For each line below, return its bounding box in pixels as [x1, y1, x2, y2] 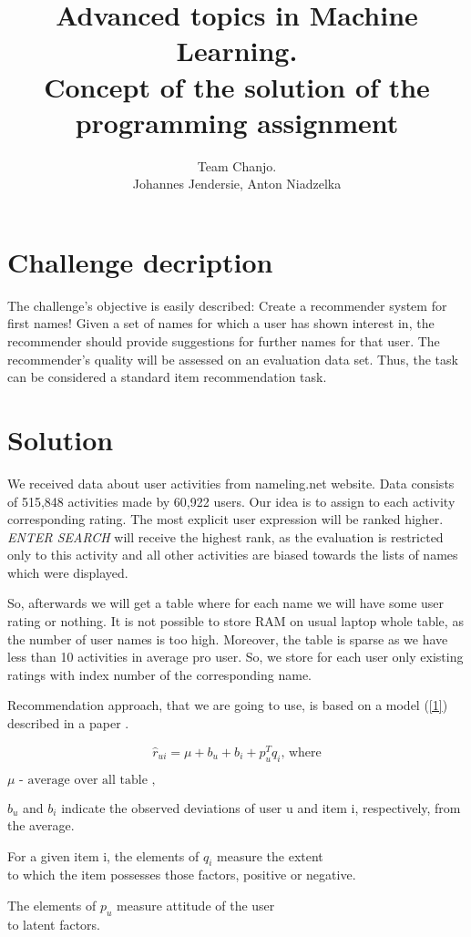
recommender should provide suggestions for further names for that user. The [7, 332, 440, 350]
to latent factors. [7, 914, 101, 933]
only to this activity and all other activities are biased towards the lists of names [7, 545, 458, 564]
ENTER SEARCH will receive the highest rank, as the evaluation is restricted [7, 527, 444, 546]
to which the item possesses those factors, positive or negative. [7, 865, 356, 884]
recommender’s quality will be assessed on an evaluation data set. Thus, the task [7, 349, 458, 368]
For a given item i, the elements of [7, 846, 200, 865]
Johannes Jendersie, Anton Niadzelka [132, 174, 342, 193]
